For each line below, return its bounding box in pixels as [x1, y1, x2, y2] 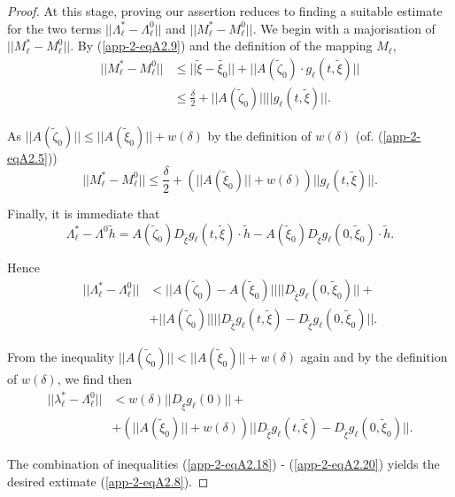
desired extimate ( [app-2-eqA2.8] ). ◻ [7, 471, 209, 490]
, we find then [57, 370, 133, 388]
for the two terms [7, 19, 102, 37]
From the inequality [7, 348, 115, 366]
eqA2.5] [7, 148, 48, 166]
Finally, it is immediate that [7, 203, 160, 222]
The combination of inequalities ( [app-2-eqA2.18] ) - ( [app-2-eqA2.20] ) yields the [7, 455, 440, 473]
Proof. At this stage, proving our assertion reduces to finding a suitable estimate [7, 2, 443, 19]
